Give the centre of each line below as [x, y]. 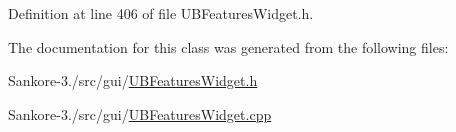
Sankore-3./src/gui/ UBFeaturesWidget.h [133, 80]
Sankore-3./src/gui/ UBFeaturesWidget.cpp [140, 113]
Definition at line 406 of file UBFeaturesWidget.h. [161, 13]
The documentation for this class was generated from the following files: [228, 46]
